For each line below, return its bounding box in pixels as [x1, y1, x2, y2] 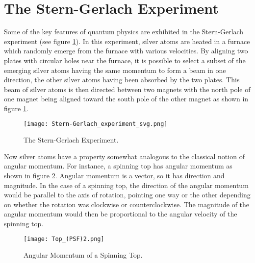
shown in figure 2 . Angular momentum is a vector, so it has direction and [4, 170, 225, 180]
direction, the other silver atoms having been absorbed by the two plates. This [4, 74, 240, 85]
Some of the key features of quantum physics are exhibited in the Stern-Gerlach [4, 26, 244, 37]
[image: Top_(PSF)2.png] [24, 236, 104, 243]
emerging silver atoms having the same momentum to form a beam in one [4, 65, 226, 75]
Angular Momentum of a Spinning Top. [24, 250, 143, 260]
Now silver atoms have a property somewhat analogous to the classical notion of [4, 151, 245, 161]
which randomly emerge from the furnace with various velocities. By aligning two [4, 46, 248, 56]
